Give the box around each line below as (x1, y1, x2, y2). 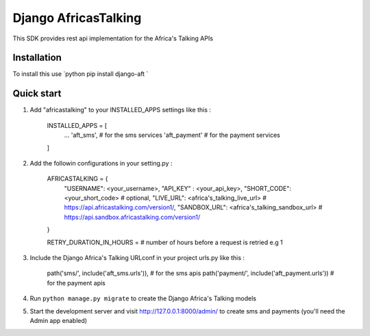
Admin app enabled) (29, 317, 88, 324)
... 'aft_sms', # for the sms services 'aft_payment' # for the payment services (64, 131, 281, 140)
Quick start (12, 88, 62, 99)
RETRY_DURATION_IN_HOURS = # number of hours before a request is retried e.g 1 (47, 238, 284, 246)
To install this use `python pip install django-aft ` (12, 70, 149, 78)
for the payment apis (47, 279, 106, 287)
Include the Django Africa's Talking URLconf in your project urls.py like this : (29, 254, 245, 262)
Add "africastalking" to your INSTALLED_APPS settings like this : (29, 106, 212, 114)
